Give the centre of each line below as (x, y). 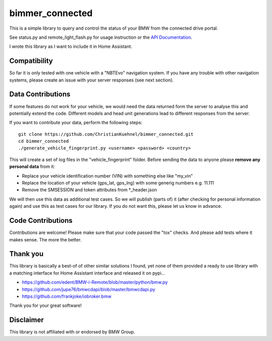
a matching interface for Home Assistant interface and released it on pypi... (87, 273)
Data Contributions (40, 94)
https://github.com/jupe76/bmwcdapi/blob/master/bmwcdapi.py (89, 289)
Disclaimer (26, 320)
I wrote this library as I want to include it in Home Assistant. (71, 47)
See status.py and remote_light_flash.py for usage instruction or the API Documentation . (101, 37)
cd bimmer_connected (44, 141)
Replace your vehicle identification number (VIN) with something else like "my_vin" (108, 176)
